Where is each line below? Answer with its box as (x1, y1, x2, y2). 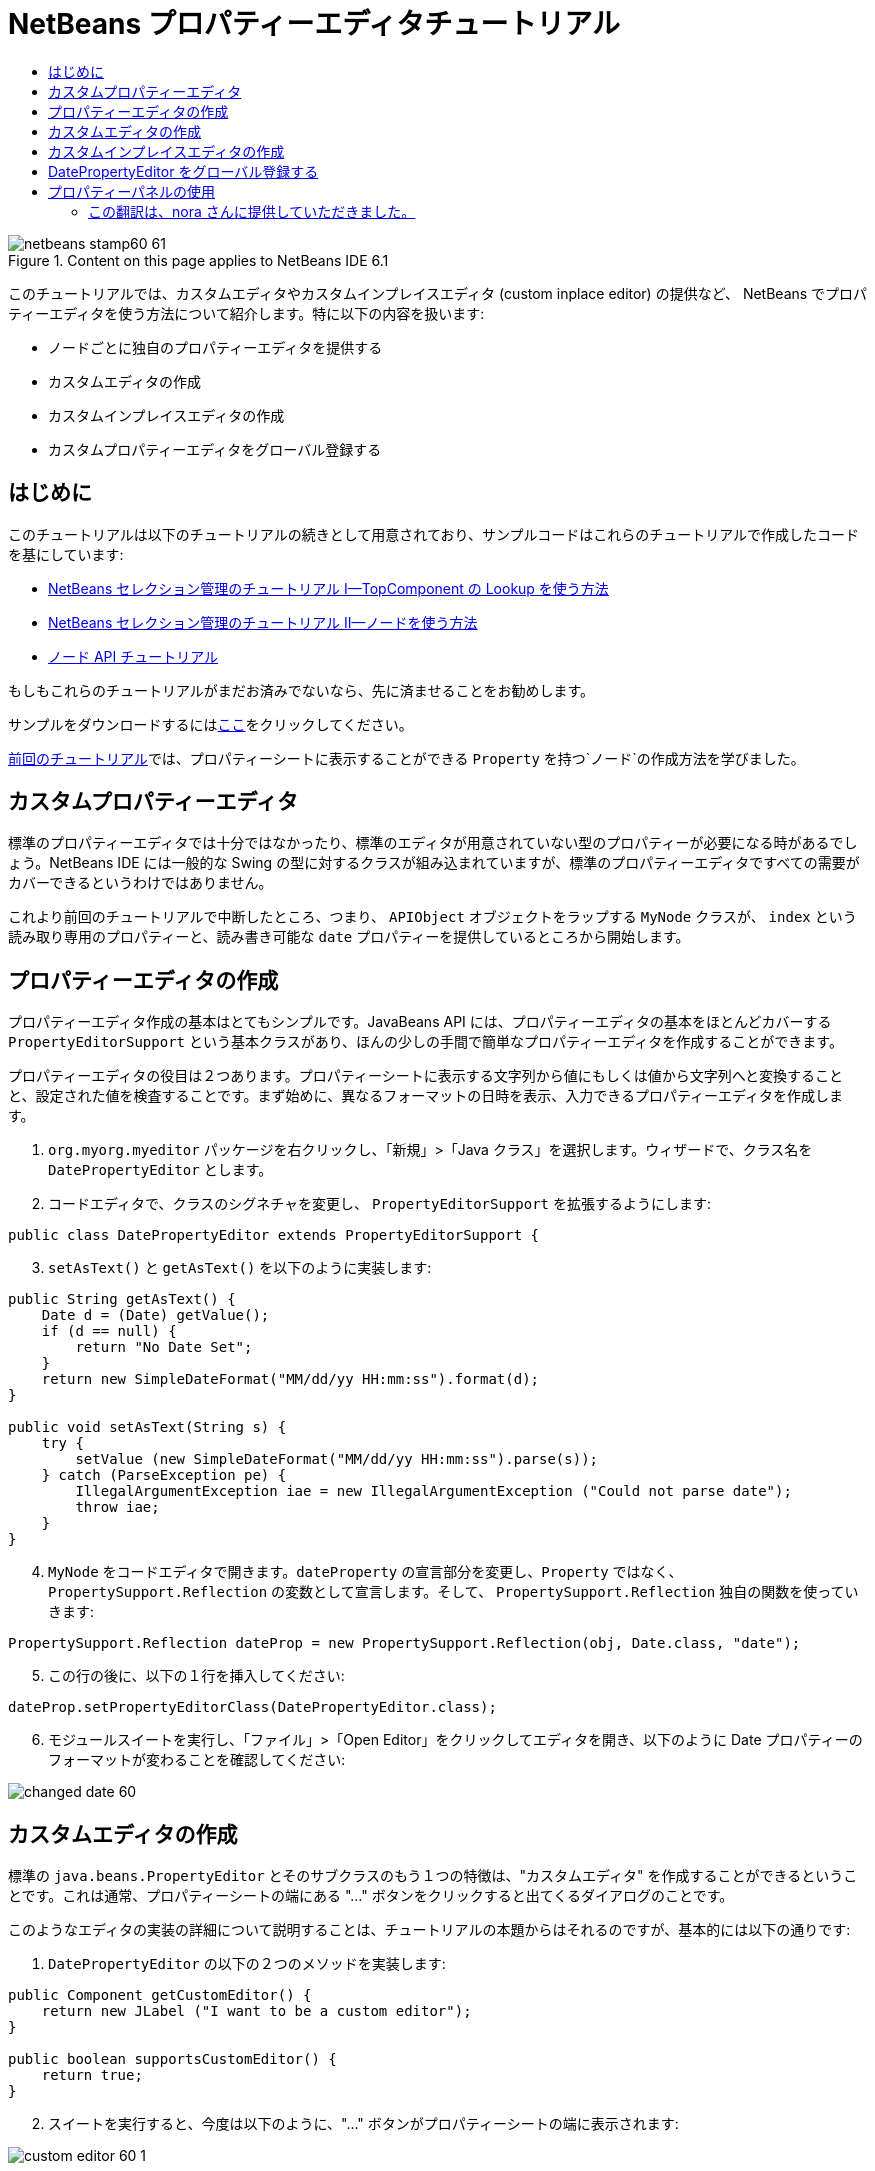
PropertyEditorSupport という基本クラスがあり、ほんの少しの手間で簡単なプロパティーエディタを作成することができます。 (8, 1033, 843, 1051)
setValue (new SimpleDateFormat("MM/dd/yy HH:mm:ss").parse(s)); (75, 1451, 599, 1468)
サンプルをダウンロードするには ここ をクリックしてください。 (8, 715, 413, 733)
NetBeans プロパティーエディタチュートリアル (8, 7, 620, 41)
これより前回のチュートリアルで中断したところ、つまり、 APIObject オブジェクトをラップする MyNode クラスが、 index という (8, 908, 857, 926)
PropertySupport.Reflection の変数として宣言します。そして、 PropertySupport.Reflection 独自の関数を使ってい (48, 1583, 859, 1601)
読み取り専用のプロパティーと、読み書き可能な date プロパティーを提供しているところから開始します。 (8, 928, 690, 946)
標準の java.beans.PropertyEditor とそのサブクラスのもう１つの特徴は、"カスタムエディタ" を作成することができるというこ (8, 1867, 858, 1885)
